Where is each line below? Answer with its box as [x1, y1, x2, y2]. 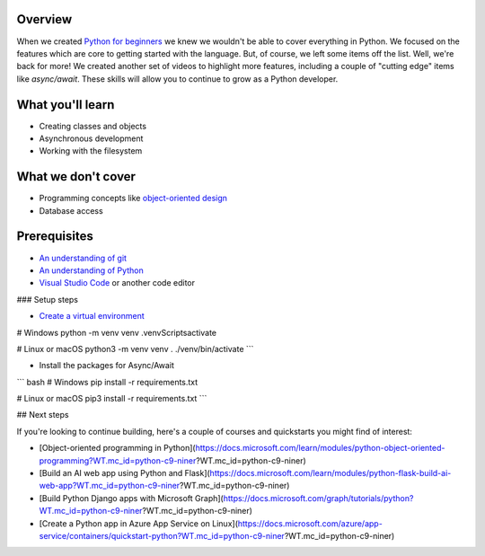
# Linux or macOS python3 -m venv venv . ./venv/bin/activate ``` [16, 343, 254, 354]
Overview [16, 12, 73, 27]
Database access [39, 205, 103, 216]
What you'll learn [16, 97, 115, 112]
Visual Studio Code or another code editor [39, 278, 195, 288]
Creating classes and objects [39, 120, 147, 131]
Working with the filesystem [39, 146, 143, 156]
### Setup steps [16, 294, 79, 304]
